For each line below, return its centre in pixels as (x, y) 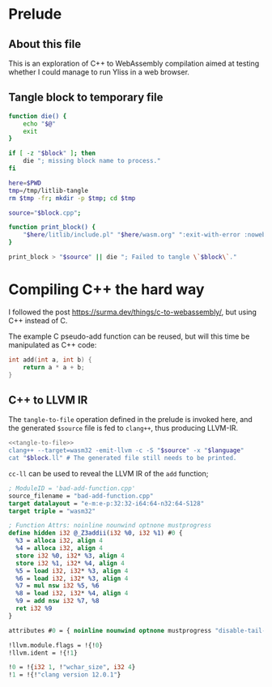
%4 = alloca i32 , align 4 (59, 548)
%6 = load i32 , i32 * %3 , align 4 (72, 578)
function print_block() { (52, 228)
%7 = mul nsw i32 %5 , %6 (57, 586)
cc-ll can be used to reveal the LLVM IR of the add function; (108, 473)
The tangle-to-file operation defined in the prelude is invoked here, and (130, 420)
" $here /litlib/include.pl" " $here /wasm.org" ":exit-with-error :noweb (144, 235)
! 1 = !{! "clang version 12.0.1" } (65, 675)
